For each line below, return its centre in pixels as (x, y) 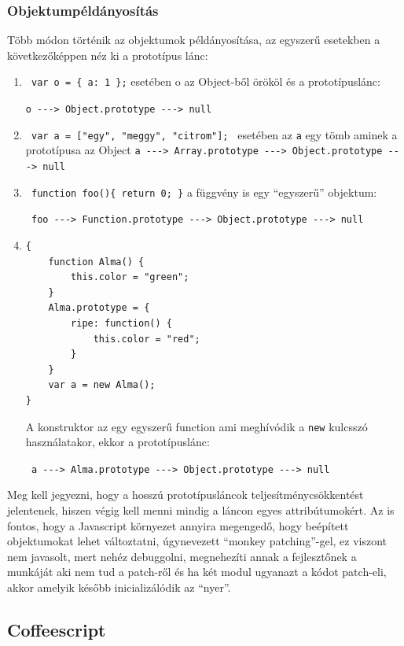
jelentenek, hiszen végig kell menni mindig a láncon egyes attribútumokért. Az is (201, 510)
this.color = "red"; (147, 339)
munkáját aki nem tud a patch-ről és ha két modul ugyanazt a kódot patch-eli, (197, 572)
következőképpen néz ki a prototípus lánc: (108, 55)
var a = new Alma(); (102, 385)
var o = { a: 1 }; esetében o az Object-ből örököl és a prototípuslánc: (206, 81)
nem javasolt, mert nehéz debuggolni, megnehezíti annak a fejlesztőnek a (182, 556)
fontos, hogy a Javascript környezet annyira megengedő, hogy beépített (178, 525)
